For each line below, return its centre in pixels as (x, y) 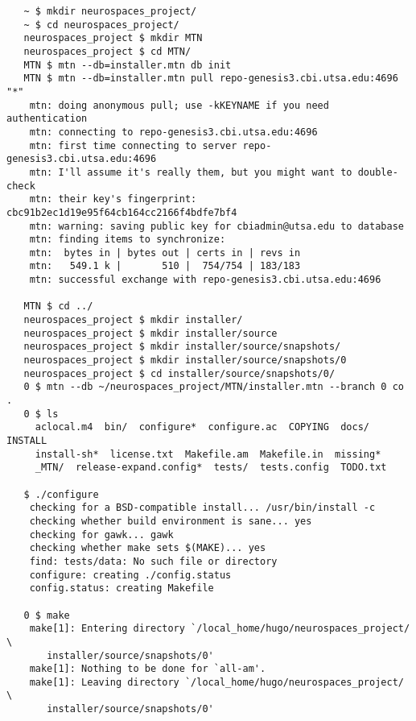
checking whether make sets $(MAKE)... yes (148, 548)
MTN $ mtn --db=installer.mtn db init (128, 65)
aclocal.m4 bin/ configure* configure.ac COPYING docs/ (202, 427)
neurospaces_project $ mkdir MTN (113, 38)
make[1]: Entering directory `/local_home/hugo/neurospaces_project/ (220, 629)
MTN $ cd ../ (58, 307)
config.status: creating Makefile (122, 588)
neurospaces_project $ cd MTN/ (107, 51)
